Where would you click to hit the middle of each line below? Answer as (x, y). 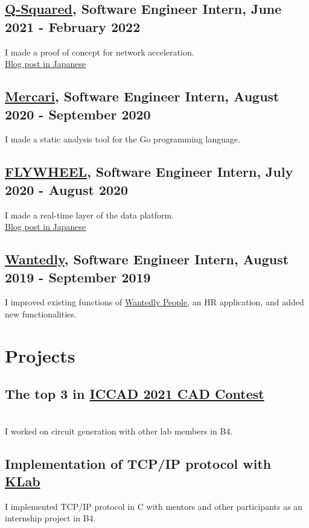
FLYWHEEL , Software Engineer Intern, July (149, 172)
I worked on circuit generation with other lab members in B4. (119, 431)
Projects (40, 355)
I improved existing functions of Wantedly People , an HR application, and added (154, 302)
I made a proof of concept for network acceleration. (100, 52)
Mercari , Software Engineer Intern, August (142, 96)
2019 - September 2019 (78, 277)
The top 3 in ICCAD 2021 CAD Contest (135, 394)
